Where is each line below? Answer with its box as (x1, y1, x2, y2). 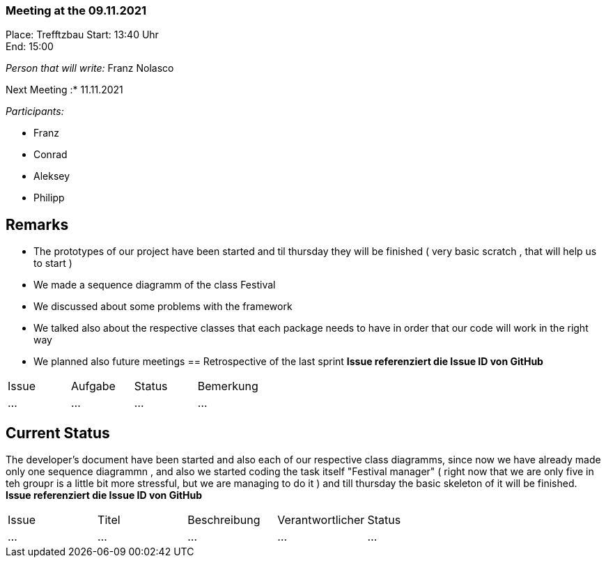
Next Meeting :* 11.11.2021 (6, 84, 123, 96)
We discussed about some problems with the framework (33, 300, 293, 313)
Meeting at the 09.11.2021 (6, 3, 147, 17)
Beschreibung (187, 513, 261, 527)
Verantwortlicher (277, 513, 365, 527)
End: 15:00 (6, 40, 54, 53)
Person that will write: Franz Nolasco (6, 62, 174, 75)
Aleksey (33, 170, 70, 183)
